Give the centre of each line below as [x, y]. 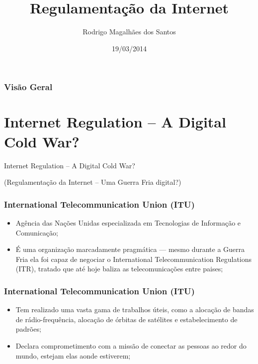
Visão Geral [28, 87]
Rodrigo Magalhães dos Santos [129, 32]
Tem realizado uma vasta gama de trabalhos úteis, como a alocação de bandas [135, 309]
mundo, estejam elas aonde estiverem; [73, 355]
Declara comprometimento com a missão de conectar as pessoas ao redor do [131, 345]
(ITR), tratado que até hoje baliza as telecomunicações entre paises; [119, 269]
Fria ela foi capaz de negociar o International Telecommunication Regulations [134, 259]
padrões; [28, 329]
